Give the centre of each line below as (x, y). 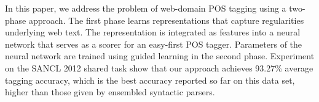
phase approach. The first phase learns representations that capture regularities (155, 20)
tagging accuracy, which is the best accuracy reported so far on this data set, (150, 80)
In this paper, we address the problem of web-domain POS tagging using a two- (155, 8)
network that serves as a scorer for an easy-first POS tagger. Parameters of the (154, 44)
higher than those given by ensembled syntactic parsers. (110, 92)
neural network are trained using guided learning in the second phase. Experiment (160, 56)
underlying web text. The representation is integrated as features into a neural (153, 32)
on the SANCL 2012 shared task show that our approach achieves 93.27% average (159, 67)
